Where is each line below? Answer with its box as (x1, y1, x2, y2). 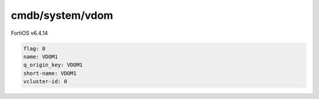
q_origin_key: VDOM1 (23, 62, 83, 68)
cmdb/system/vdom (11, 9, 113, 22)
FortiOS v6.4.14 (11, 29, 48, 37)
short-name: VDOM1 (23, 70, 77, 77)
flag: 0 (23, 45, 45, 52)
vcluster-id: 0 (23, 78, 67, 85)
